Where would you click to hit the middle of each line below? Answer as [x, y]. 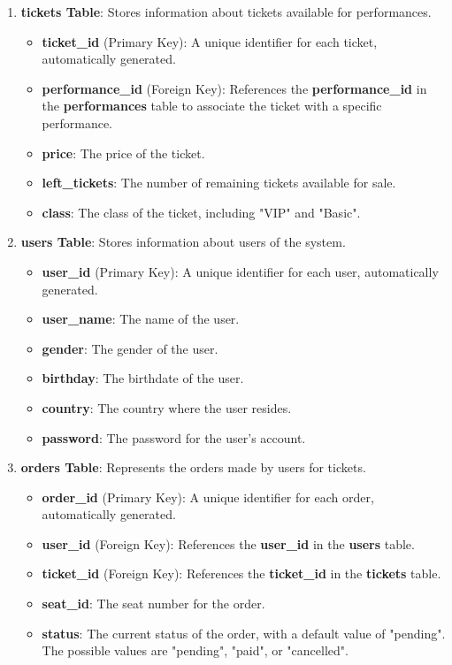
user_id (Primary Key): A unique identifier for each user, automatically [240, 271]
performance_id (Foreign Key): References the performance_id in [234, 88]
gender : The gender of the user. [130, 348]
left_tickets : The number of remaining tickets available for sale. [219, 183]
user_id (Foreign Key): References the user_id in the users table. [228, 543]
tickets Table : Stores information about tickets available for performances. [226, 11]
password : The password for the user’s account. [174, 437]
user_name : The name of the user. [141, 319]
